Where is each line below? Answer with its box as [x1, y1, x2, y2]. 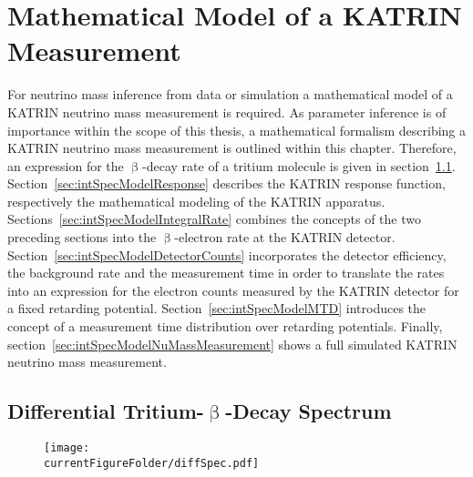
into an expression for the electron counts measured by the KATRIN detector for [7, 280, 459, 299]
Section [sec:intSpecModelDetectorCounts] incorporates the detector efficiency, [7, 245, 447, 264]
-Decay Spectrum [225, 397, 392, 425]
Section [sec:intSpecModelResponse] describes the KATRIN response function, [7, 174, 446, 193]
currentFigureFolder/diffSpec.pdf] [44, 456, 260, 470]
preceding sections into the [7, 228, 157, 247]
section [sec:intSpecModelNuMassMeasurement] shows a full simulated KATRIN [7, 334, 458, 353]
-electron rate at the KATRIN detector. [174, 228, 396, 247]
